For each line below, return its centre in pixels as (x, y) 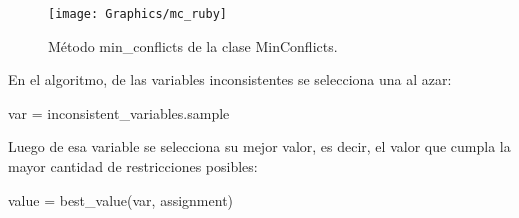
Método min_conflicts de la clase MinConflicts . (193, 45)
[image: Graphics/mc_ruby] (137, 14)
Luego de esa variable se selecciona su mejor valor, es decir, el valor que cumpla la (259, 146)
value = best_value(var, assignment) (121, 199)
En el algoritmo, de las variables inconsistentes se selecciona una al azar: (230, 79)
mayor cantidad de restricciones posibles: (133, 166)
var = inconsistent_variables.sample (119, 112)
